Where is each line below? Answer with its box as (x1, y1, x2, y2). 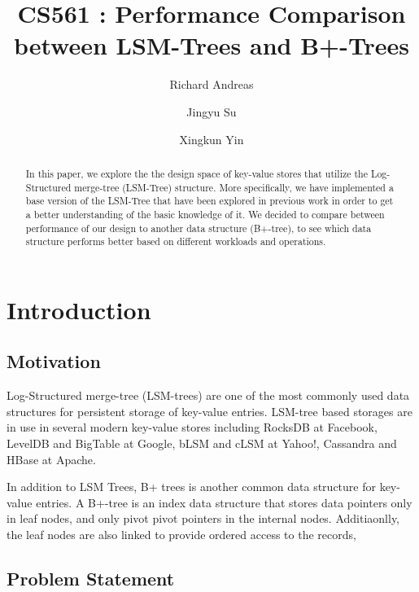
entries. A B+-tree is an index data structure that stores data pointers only (36, 493, 412, 511)
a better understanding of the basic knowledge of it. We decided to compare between (25, 207, 385, 221)
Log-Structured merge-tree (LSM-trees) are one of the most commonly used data (7, 387, 410, 404)
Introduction (7, 292, 151, 326)
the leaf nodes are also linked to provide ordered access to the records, (7, 525, 356, 542)
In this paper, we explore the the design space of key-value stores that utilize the (25, 166, 368, 180)
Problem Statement (7, 565, 175, 590)
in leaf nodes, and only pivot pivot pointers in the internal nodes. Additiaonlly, (7, 510, 400, 527)
